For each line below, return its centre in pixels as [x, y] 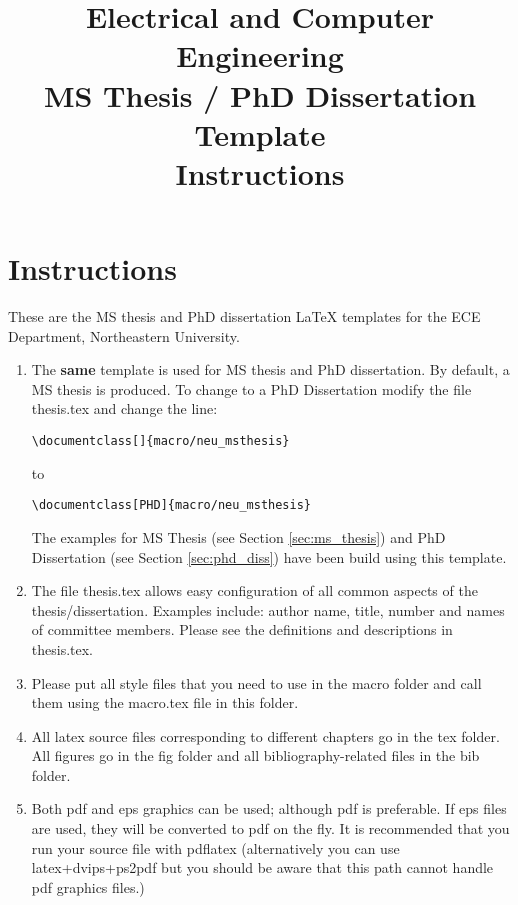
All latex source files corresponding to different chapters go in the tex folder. [265, 735]
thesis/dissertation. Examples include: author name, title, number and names [268, 609]
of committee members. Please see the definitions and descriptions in [242, 629]
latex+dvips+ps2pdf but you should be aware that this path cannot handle [262, 867]
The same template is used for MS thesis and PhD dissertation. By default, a [270, 369]
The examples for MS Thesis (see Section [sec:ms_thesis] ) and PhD [238, 536]
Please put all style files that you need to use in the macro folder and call [256, 682]
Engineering [260, 55]
